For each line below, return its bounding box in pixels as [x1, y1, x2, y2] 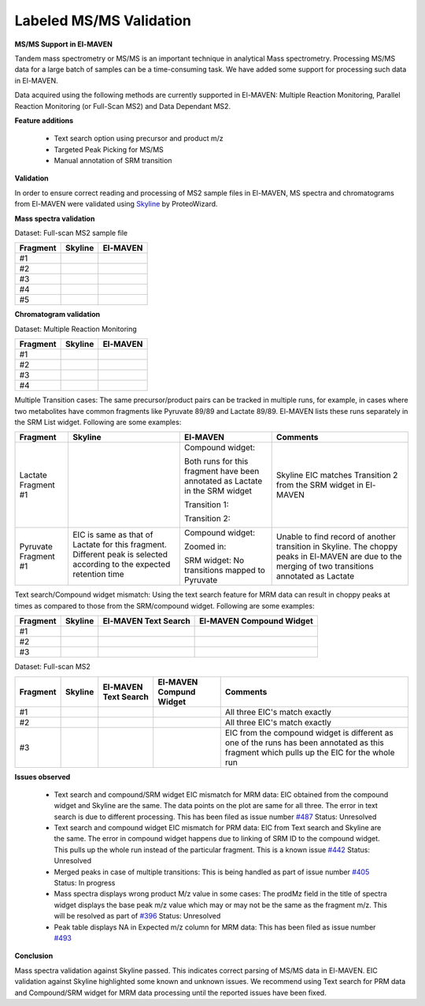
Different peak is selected [72, 549, 168, 560]
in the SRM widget [183, 486, 252, 497]
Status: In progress [54, 878, 116, 888]
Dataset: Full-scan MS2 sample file [14, 229, 128, 238]
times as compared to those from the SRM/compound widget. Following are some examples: [14, 601, 315, 610]
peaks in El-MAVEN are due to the [275, 551, 402, 562]
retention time [72, 568, 125, 579]
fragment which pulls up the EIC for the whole [224, 747, 395, 758]
